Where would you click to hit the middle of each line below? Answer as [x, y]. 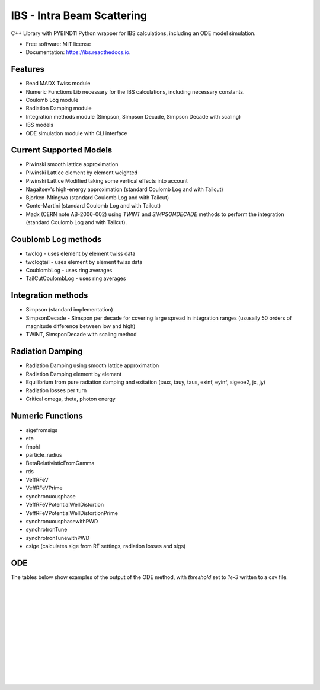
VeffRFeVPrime [44, 488]
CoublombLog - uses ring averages [69, 270]
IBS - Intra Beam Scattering [79, 15]
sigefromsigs [42, 430]
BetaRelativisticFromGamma [60, 463]
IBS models [40, 125]
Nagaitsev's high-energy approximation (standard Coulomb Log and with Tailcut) [124, 189]
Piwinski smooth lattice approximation [72, 164]
